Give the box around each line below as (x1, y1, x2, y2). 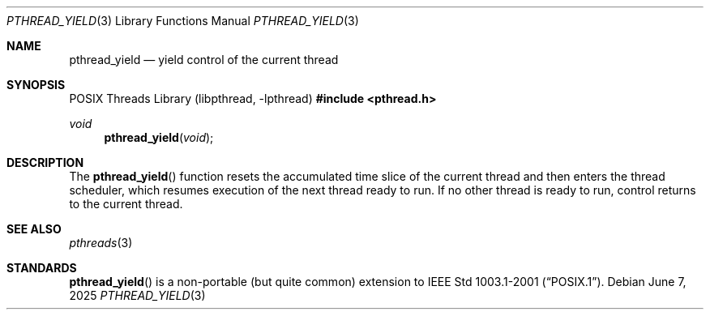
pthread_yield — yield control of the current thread (69, 53, 339, 66)
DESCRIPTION (6, 156, 84, 169)
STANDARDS (6, 261, 77, 275)
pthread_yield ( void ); (104, 130, 214, 144)
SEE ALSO (6, 222, 62, 236)
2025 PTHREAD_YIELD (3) (69, 288, 206, 302)
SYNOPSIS (6, 78, 66, 92)
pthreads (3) (69, 236, 133, 250)
